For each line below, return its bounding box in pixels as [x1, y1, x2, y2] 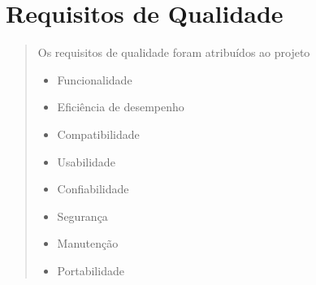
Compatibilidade [57, 125, 140, 142]
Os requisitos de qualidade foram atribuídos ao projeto [37, 44, 310, 61]
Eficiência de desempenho [57, 98, 184, 115]
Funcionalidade [57, 71, 132, 88]
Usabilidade [57, 153, 115, 170]
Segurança [57, 207, 108, 224]
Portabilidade [57, 261, 124, 279]
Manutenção [57, 235, 119, 252]
